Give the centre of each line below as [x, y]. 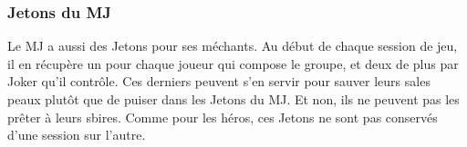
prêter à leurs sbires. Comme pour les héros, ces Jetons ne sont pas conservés [223, 117]
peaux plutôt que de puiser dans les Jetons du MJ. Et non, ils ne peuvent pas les [233, 99]
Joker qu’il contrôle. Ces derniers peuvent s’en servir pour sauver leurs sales [219, 81]
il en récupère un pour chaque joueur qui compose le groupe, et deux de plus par [233, 63]
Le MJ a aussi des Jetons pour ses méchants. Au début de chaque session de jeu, [233, 46]
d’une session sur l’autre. [77, 135]
